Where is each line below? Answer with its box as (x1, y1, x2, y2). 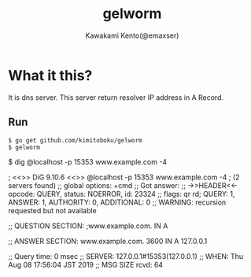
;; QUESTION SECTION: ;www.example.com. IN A (8, 221, 168, 231)
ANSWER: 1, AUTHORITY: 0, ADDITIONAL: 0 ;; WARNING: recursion (8, 198, 227, 207)
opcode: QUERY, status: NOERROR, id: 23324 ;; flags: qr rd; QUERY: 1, (8, 189, 235, 198)
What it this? (8, 66, 93, 84)
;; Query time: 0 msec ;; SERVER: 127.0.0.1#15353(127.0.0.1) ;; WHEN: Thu (8, 251, 244, 260)
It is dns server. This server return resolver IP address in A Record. (8, 92, 224, 102)
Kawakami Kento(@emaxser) (85, 31, 179, 40)
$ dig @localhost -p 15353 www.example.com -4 (8, 157, 168, 166)
